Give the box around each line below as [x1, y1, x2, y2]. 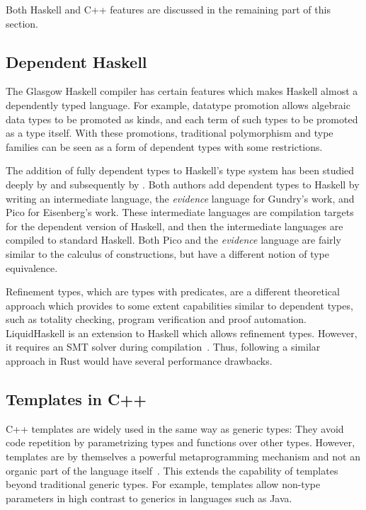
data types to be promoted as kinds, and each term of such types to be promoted [6, 111, 358, 126]
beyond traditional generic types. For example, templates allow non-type [6, 477, 321, 492]
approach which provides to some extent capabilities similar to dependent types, [6, 297, 353, 312]
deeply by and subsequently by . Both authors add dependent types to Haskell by [6, 176, 360, 191]
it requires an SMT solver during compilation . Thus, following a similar [6, 339, 321, 354]
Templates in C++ [6, 388, 147, 410]
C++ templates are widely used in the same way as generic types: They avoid [6, 421, 344, 436]
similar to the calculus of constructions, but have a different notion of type [6, 246, 329, 261]
